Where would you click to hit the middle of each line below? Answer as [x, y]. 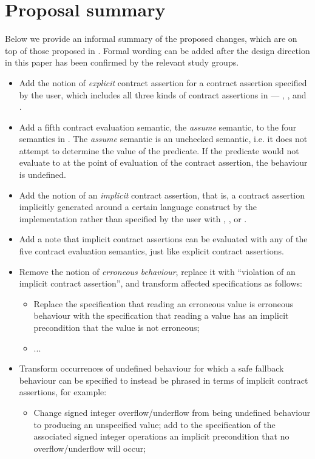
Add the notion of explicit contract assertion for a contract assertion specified [163, 82]
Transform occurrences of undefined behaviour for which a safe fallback [151, 368]
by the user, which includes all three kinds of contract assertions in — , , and [163, 94]
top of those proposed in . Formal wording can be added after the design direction [157, 50]
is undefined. [42, 175]
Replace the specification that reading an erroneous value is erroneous [164, 303]
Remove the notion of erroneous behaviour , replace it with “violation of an [157, 271]
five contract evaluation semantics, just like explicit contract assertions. [151, 251]
